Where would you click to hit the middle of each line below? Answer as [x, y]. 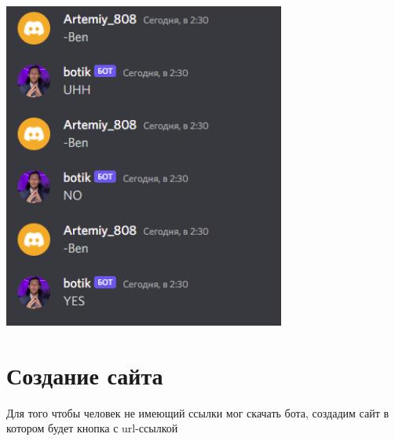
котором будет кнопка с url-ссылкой [92, 428]
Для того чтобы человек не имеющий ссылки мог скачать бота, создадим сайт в [198, 412]
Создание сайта [85, 375]
